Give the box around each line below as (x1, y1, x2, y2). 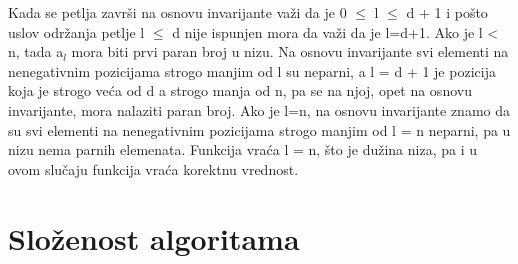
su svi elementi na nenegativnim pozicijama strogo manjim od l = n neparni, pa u (8, 119, 511, 140)
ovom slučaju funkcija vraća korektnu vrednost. (8, 158, 299, 179)
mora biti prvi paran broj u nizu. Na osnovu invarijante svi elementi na (71, 41, 509, 62)
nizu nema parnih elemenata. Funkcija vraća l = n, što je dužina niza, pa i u (8, 139, 477, 160)
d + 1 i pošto (406, 2, 488, 22)
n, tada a (8, 41, 64, 62)
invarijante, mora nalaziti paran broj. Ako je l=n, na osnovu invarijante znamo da (8, 99, 510, 120)
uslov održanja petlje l (8, 21, 145, 42)
